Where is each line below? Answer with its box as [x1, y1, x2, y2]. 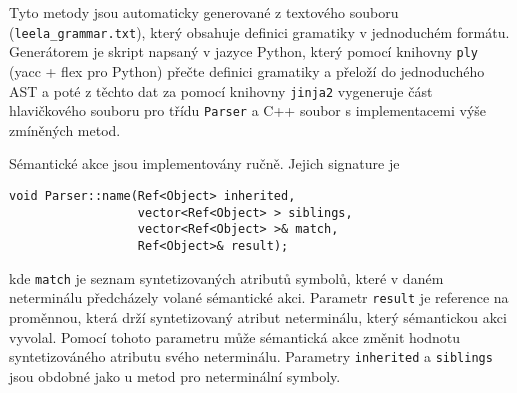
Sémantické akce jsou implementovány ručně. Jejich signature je [9, 153, 400, 174]
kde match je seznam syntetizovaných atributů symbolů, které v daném [9, 267, 444, 288]
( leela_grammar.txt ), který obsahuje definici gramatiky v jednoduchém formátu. [9, 21, 510, 42]
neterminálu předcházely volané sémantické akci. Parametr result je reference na [9, 287, 509, 308]
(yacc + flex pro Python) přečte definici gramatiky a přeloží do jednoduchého [9, 60, 485, 81]
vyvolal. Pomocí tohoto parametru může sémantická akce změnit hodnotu [9, 326, 461, 347]
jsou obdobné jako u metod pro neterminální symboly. [9, 365, 341, 386]
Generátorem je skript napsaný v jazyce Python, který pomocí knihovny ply [9, 41, 478, 62]
